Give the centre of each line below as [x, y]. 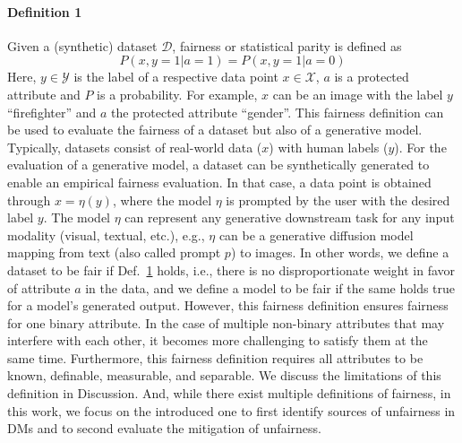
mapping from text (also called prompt [114, 252]
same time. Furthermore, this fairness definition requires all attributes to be [215, 357]
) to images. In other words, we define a [340, 252]
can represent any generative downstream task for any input [290, 217]
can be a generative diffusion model [316, 235]
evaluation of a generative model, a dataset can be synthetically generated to [218, 165]
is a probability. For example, [177, 94]
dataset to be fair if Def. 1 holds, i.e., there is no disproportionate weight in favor [231, 269]
